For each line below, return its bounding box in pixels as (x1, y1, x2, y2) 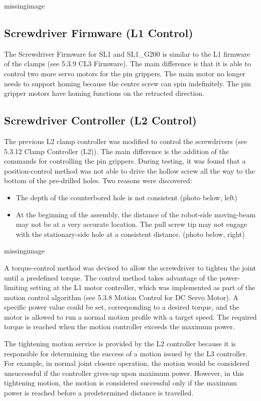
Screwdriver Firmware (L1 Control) (4, 25, 193, 40)
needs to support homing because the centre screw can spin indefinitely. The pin (4, 78, 251, 88)
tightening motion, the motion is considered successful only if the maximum (4, 377, 237, 388)
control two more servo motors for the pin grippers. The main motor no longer (4, 68, 245, 78)
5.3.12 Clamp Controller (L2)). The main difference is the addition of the (4, 146, 229, 156)
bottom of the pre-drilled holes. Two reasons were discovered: (4, 175, 192, 186)
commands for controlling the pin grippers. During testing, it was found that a (4, 156, 246, 166)
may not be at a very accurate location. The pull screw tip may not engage (16, 219, 247, 229)
